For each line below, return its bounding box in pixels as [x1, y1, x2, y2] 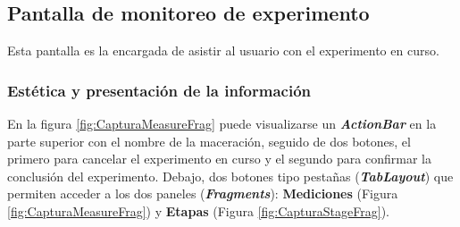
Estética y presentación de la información [7, 79, 311, 101]
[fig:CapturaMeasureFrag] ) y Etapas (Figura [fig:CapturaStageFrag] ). [7, 201, 389, 220]
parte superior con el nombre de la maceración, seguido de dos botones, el [7, 131, 411, 150]
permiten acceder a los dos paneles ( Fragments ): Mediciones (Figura [7, 184, 398, 203]
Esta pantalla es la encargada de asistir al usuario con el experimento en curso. [7, 41, 439, 60]
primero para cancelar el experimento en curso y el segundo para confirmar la [7, 149, 431, 168]
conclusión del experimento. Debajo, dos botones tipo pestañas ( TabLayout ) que [7, 166, 454, 185]
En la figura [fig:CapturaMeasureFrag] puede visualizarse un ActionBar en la [7, 114, 437, 133]
